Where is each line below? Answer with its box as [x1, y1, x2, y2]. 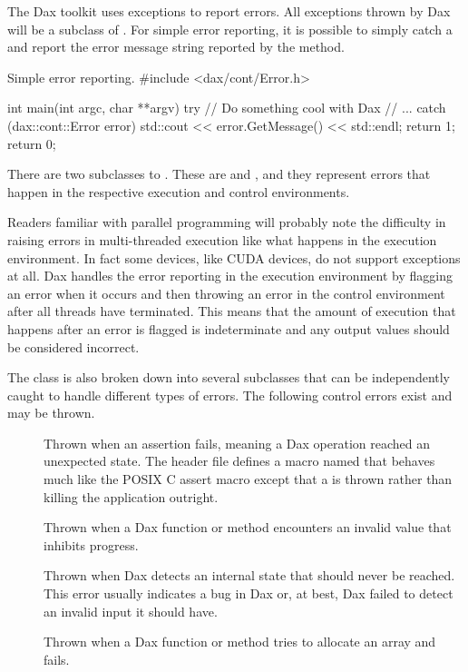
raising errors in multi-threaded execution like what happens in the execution [7, 230, 437, 249]
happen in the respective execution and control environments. [7, 182, 350, 201]
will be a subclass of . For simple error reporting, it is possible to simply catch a [7, 19, 453, 38]
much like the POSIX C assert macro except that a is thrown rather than [44, 469, 453, 489]
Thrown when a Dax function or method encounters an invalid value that [44, 518, 452, 537]
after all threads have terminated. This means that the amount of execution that [7, 301, 456, 321]
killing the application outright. [44, 487, 219, 506]
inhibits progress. [44, 535, 139, 554]
